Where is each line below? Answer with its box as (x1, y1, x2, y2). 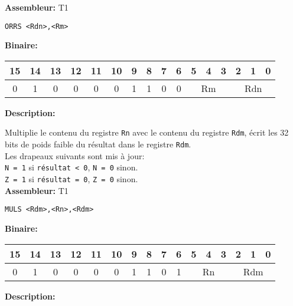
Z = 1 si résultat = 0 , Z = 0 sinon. (5, 173, 138, 185)
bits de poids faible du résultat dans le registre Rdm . (5, 138, 191, 150)
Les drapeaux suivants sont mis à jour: (5, 149, 145, 162)
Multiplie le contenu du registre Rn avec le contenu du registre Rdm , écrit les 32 (5, 126, 289, 139)
